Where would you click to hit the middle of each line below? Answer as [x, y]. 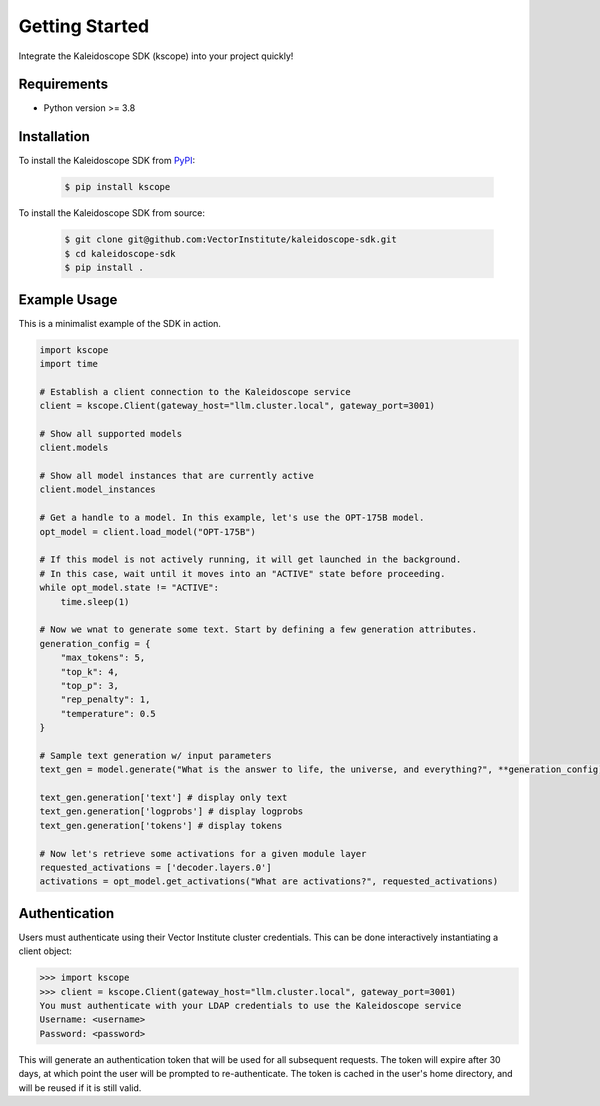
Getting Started [84, 26]
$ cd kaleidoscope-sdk [120, 253]
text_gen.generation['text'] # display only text [163, 798]
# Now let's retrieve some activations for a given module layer [203, 853]
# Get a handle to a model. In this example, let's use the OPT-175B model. [232, 518]
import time [69, 363]
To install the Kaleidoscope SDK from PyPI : [107, 161]
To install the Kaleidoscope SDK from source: [111, 213]
